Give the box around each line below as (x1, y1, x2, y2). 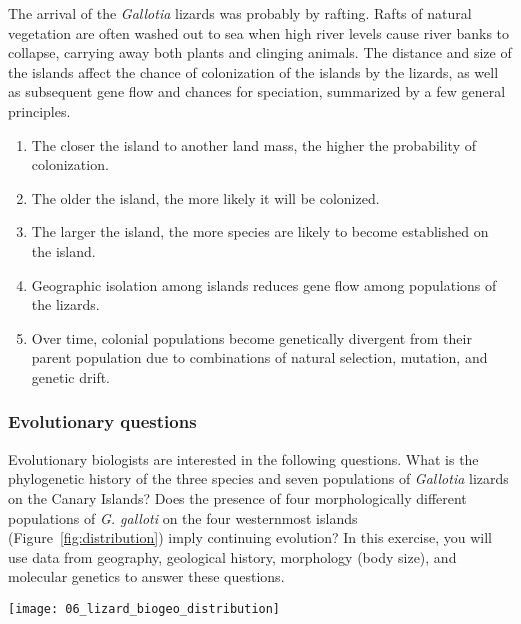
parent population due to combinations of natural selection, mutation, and (31, 347, 488, 368)
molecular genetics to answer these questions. (8, 566, 285, 587)
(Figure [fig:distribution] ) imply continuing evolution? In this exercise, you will (8, 527, 493, 548)
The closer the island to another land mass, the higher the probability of (31, 134, 477, 155)
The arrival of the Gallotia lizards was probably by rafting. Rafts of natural (8, 3, 472, 23)
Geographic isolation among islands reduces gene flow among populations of (31, 274, 497, 295)
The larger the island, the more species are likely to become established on (31, 221, 489, 242)
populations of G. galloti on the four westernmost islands (8, 507, 358, 528)
